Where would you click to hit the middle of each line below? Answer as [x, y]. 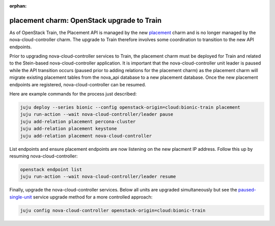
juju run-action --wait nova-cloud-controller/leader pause [97, 115]
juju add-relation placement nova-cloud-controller [86, 136]
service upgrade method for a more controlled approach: [93, 197]
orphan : [18, 6]
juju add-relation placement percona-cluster [78, 121]
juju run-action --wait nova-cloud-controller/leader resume [98, 177]
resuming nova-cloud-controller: [44, 156]
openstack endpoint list [51, 169]
